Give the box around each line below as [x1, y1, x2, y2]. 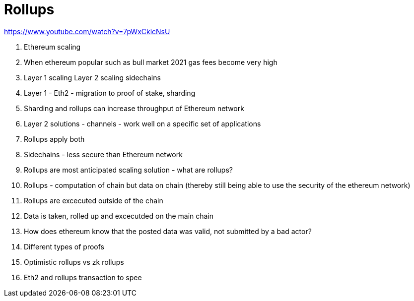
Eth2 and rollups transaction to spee [24, 273, 142, 282]
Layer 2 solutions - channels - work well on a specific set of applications [24, 119, 261, 128]
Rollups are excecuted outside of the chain [24, 196, 163, 205]
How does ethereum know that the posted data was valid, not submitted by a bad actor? [24, 227, 312, 236]
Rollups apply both [24, 134, 85, 143]
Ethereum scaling [24, 42, 81, 51]
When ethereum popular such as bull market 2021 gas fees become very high [24, 58, 277, 66]
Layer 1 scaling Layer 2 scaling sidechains [24, 73, 161, 82]
